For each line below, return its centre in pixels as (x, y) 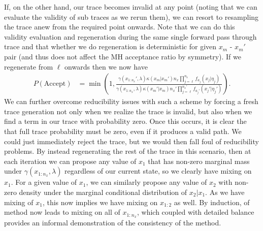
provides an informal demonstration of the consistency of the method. (113, 222)
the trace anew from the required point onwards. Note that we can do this (120, 27)
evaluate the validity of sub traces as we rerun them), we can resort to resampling (131, 16)
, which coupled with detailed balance (195, 212)
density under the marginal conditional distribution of (103, 192)
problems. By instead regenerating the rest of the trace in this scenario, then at (128, 151)
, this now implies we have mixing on (100, 202)
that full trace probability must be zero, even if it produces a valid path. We (123, 131)
